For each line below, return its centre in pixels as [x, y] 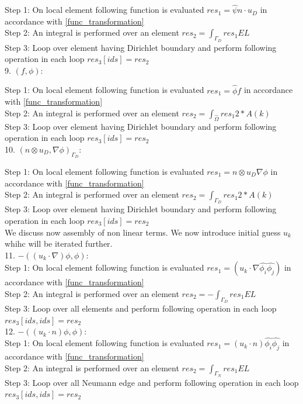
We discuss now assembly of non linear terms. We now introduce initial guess [143, 232]
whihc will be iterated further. [59, 244]
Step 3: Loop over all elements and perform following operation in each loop [141, 308]
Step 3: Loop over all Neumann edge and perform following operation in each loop [152, 382]
